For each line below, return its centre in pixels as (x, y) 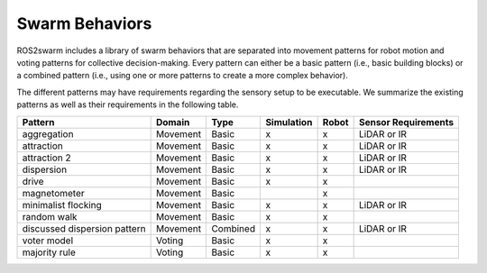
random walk (50, 216)
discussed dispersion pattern (84, 228)
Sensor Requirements (406, 122)
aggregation (48, 133)
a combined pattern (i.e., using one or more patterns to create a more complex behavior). (183, 76)
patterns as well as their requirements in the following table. (128, 105)
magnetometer (53, 193)
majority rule (49, 252)
